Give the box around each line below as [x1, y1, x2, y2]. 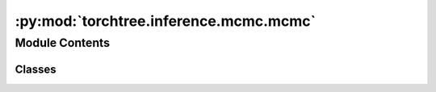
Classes [15, 62, 57, 76]
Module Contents [15, 36, 111, 50]
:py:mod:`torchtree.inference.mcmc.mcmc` [15, 12, 317, 30]
